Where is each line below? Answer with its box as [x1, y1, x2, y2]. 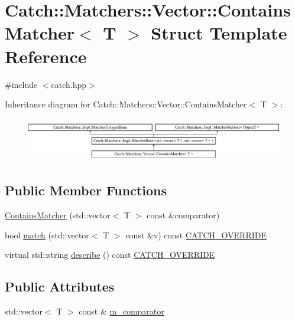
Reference [5, 44, 87, 68]
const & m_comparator [79, 304, 164, 317]
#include [5, 78, 38, 90]
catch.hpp [51, 78, 87, 90]
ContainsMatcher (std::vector [5, 208, 111, 221]
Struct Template [151, 21, 287, 45]
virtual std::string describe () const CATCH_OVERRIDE [5, 248, 215, 261]
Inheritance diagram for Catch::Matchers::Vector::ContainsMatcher [5, 98, 247, 110]
